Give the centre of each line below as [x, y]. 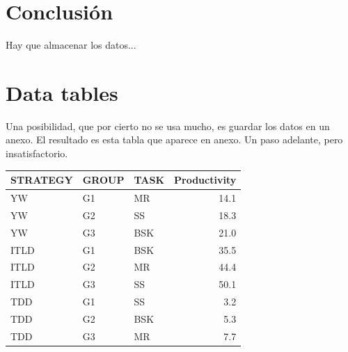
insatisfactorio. [37, 153]
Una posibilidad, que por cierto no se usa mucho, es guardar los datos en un [168, 126]
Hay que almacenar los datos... [71, 45]
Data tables [62, 92]
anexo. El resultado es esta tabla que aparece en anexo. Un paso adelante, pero [174, 139]
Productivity [205, 180]
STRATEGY [42, 180]
